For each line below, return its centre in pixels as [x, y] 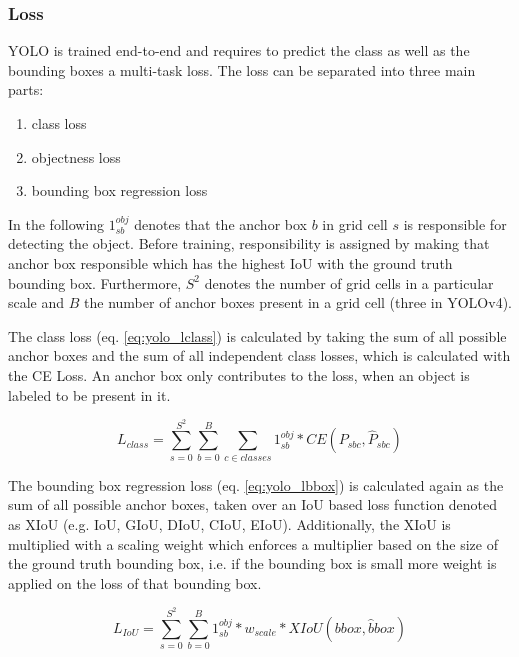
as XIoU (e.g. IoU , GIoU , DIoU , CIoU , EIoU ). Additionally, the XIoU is [229, 524]
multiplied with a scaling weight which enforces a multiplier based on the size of [253, 543]
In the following [56, 223]
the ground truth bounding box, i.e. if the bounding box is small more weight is [252, 563]
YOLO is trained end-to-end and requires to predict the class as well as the [239, 50]
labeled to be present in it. [89, 394]
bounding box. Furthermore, [95, 282]
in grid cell [355, 223]
